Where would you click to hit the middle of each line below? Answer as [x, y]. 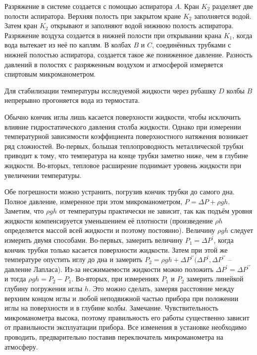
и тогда [15, 279]
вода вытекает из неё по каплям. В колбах [68, 45]
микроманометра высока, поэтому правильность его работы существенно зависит [127, 317]
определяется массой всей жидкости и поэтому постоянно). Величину [110, 230]
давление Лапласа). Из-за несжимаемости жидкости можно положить [109, 269]
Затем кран [21, 25]
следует [242, 230]
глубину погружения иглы [44, 288]
